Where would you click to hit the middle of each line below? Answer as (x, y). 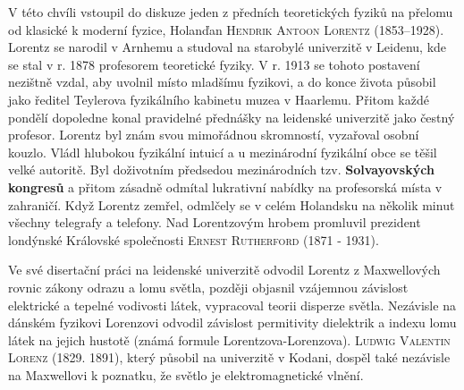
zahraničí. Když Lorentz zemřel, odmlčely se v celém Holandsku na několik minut (232, 204)
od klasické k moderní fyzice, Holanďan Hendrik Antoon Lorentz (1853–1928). (226, 29)
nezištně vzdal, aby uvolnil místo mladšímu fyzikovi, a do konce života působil (222, 82)
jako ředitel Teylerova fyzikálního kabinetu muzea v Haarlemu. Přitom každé (219, 99)
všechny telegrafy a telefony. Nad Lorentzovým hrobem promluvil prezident (215, 222)
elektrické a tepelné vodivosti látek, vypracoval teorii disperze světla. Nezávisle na (232, 305)
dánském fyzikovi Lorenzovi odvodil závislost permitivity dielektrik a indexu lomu (232, 322)
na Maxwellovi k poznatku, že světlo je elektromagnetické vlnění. (186, 374)
